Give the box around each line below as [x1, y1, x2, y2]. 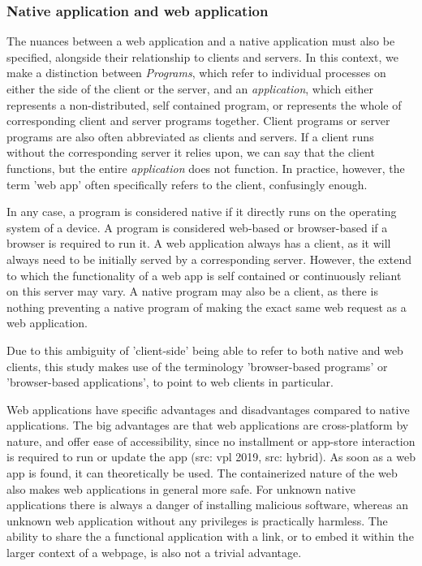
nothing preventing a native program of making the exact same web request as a [6, 298, 407, 315]
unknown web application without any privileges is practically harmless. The [6, 512, 388, 529]
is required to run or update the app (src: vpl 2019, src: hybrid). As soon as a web [6, 448, 416, 465]
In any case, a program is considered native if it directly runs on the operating [6, 203, 397, 220]
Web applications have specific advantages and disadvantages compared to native [6, 400, 410, 417]
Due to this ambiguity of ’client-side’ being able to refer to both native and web [6, 341, 403, 358]
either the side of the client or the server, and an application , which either [6, 80, 373, 97]
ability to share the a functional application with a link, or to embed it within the [6, 528, 414, 545]
